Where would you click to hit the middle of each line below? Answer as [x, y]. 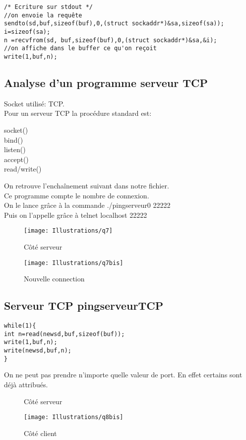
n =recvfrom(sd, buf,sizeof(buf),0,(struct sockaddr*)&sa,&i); [111, 40]
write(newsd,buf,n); [38, 351]
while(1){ [20, 326]
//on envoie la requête [43, 15]
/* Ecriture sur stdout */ [48, 7]
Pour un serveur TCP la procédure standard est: [78, 113]
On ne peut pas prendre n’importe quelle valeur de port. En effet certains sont [123, 375]
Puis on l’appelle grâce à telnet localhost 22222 [76, 215]
